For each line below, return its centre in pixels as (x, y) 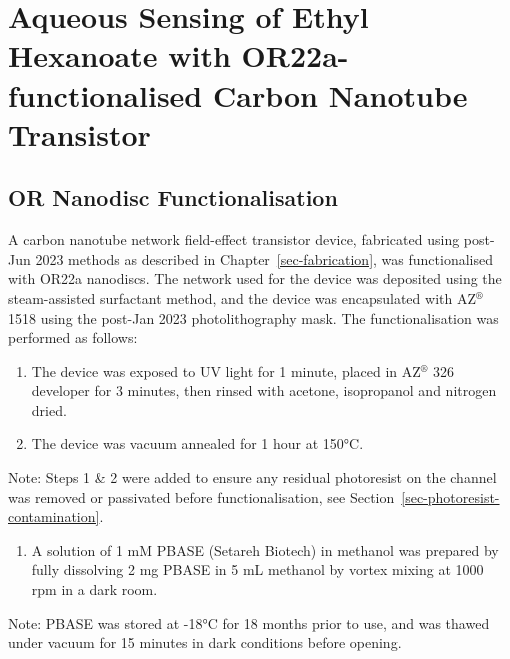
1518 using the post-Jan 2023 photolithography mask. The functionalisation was (253, 317)
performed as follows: (73, 337)
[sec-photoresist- (450, 496)
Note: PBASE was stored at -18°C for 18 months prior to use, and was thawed (249, 622)
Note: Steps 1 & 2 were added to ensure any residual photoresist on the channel (252, 477)
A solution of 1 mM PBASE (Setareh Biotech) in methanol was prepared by (265, 549)
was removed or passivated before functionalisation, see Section (201, 496)
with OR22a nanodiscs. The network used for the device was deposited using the (255, 278)
